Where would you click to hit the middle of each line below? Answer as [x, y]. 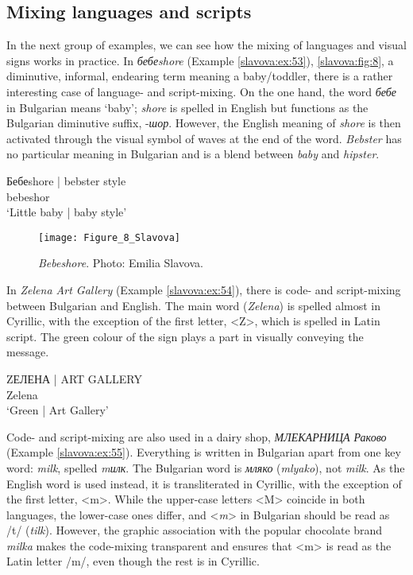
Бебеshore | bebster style [66, 180]
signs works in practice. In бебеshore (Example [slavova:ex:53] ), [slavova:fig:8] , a [200, 60]
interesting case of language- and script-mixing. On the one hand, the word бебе [202, 91]
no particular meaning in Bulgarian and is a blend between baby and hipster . [193, 154]
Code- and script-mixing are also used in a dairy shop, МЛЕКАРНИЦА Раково [197, 436]
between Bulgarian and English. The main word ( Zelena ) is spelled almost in [193, 305]
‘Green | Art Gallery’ [58, 410]
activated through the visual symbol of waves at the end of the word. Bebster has [204, 138]
